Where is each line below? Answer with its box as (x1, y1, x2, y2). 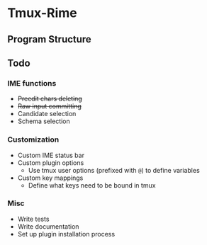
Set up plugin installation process (17, 229, 116, 238)
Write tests (17, 215, 50, 223)
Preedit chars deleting (17, 94, 83, 103)
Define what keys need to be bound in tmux (28, 181, 156, 189)
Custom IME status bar (17, 151, 85, 159)
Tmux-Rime (7, 5, 78, 21)
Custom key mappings (17, 173, 84, 182)
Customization (7, 135, 60, 144)
